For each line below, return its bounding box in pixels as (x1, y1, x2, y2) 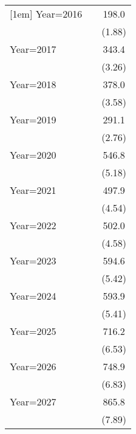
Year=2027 (10, 394, 56, 408)
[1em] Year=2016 (10, 7, 83, 21)
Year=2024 (10, 289, 56, 303)
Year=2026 (10, 359, 56, 373)
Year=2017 (10, 42, 56, 56)
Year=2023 (10, 253, 56, 267)
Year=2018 (10, 77, 56, 91)
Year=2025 (10, 324, 56, 338)
